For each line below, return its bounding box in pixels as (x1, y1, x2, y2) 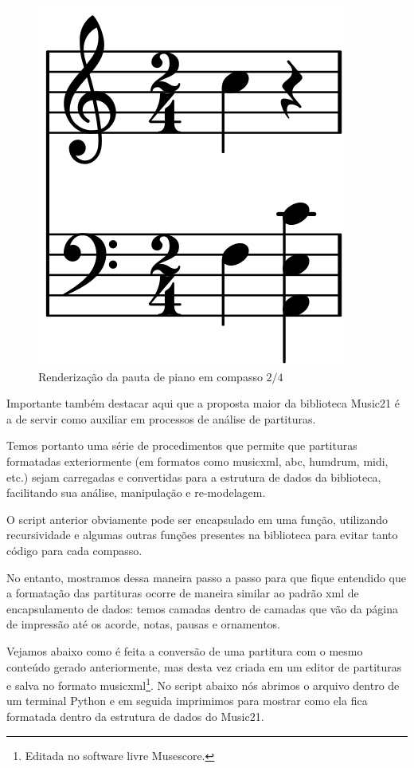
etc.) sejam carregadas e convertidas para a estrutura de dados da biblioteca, (6, 468, 381, 485)
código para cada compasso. (6, 542, 143, 558)
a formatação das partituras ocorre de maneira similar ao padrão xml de (6, 585, 359, 601)
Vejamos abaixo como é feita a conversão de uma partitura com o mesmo (6, 642, 363, 659)
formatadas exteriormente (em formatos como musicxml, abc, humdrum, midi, (6, 452, 389, 469)
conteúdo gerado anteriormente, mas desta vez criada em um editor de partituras (6, 658, 402, 675)
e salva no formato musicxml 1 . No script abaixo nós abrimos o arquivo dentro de (6, 675, 400, 693)
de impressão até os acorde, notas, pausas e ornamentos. (6, 616, 280, 632)
